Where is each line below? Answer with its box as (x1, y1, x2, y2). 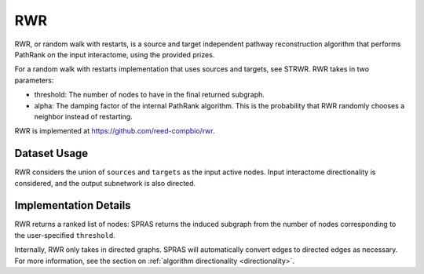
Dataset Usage (14, 147, 89, 160)
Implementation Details (14, 199, 131, 212)
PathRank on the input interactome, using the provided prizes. (14, 49, 215, 59)
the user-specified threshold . (14, 230, 115, 239)
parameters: (14, 75, 54, 85)
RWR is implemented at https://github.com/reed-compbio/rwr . (14, 126, 215, 136)
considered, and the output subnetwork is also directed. (14, 178, 196, 188)
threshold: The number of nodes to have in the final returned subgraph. (34, 90, 265, 100)
